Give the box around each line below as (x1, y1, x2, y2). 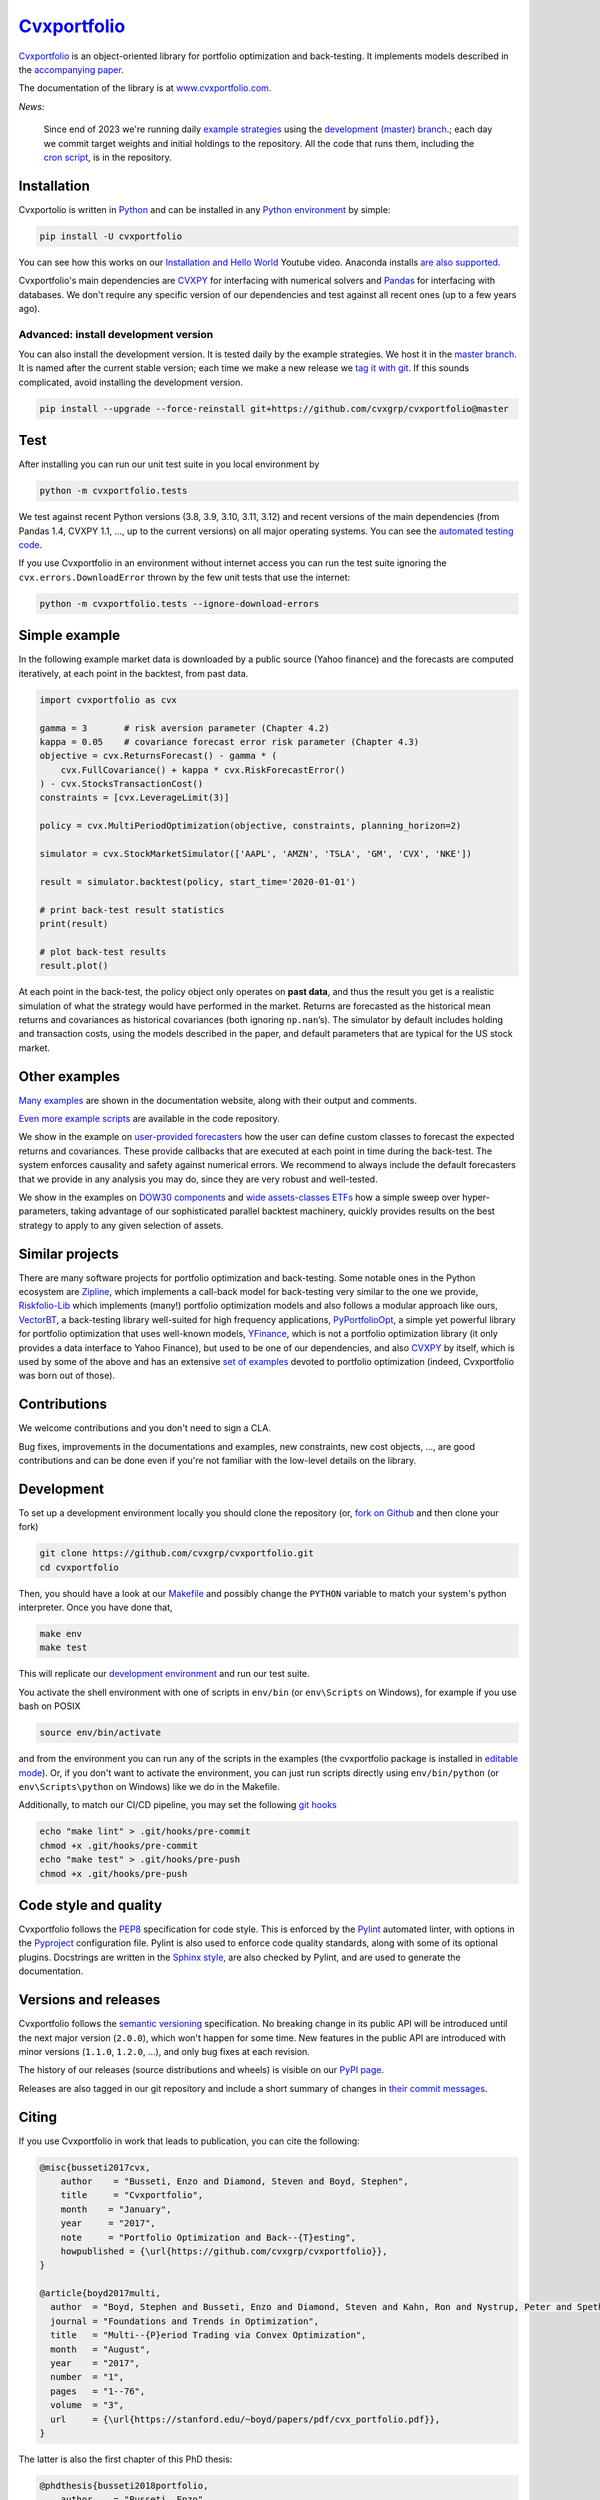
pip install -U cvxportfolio (39, 230, 183, 242)
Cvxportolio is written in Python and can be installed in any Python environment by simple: (18, 203, 391, 215)
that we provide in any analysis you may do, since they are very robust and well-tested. (18, 1173, 379, 1185)
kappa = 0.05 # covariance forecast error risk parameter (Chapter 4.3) (39, 736, 420, 747)
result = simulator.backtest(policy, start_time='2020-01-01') (39, 876, 357, 887)
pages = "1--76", (50, 2385, 146, 2397)
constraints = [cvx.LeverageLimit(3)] (39, 792, 230, 804)
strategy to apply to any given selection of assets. (18, 1219, 224, 1231)
